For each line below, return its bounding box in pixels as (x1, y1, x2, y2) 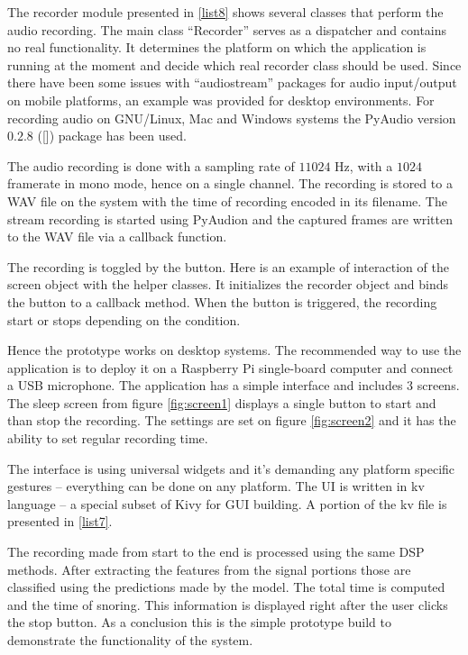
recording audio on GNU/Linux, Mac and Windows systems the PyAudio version (7, 108, 456, 127)
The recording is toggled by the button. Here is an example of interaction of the (7, 257, 449, 276)
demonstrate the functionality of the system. (7, 631, 253, 649)
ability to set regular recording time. (7, 429, 208, 448)
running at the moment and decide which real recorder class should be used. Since (7, 55, 462, 74)
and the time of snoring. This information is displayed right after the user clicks (7, 595, 448, 614)
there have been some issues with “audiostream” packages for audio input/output (7, 73, 457, 92)
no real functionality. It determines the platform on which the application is (7, 38, 427, 57)
